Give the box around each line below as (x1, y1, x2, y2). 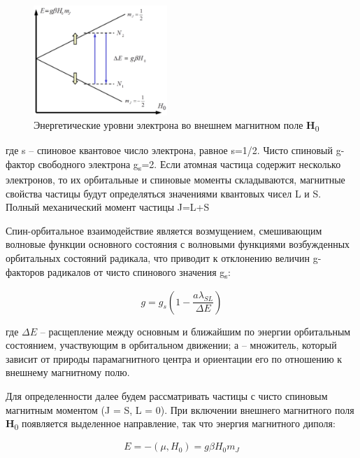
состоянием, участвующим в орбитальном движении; (6, 338, 231, 352)
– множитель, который (241, 338, 337, 352)
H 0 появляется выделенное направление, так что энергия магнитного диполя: (6, 416, 336, 432)
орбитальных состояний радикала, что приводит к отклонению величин (6, 250, 310, 265)
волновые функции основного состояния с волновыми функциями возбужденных (6, 237, 350, 251)
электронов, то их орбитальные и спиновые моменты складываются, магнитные (6, 172, 345, 186)
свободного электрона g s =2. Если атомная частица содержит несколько (38, 156, 341, 173)
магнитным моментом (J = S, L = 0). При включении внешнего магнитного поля (6, 402, 354, 417)
